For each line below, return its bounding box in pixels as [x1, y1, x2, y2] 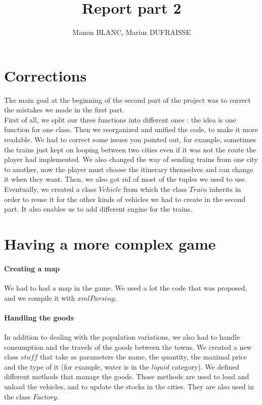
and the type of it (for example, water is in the [4, 361, 149, 372]
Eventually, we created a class [4, 184, 97, 194]
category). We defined [171, 361, 239, 372]
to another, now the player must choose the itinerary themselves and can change [4, 164, 253, 174]
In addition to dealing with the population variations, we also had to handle [4, 331, 240, 342]
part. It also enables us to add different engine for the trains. [4, 204, 193, 214]
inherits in [209, 184, 241, 194]
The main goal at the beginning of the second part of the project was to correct [4, 94, 251, 105]
